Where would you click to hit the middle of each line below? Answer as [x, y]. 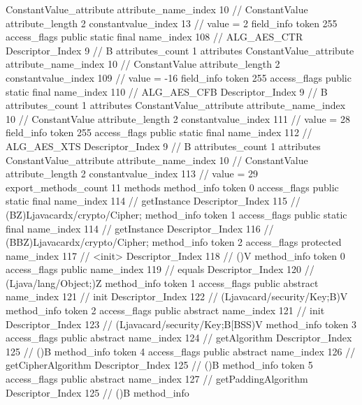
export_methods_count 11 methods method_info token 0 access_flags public [172, 187]
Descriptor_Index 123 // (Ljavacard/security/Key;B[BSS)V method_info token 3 [181, 324]
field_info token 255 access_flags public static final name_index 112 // [159, 132]
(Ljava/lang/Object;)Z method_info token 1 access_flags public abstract [162, 282]
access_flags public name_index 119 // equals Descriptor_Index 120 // [160, 269]
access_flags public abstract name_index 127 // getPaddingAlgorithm [157, 379]
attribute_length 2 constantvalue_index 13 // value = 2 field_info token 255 [172, 23]
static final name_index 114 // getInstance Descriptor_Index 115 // [153, 201]
